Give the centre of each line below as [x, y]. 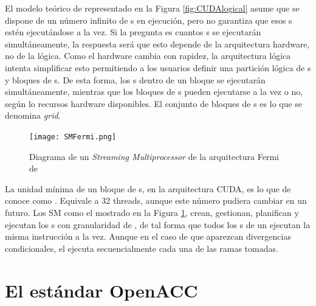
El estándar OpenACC [101, 290]
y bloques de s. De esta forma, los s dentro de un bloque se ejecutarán [135, 79]
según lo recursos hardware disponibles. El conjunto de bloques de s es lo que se [154, 103]
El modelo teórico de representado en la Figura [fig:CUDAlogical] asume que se [152, 8]
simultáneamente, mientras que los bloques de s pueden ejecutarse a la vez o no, [154, 92]
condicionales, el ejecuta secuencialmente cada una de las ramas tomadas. [142, 248]
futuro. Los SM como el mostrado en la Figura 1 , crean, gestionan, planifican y [152, 212]
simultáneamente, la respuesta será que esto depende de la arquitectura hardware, [157, 43]
